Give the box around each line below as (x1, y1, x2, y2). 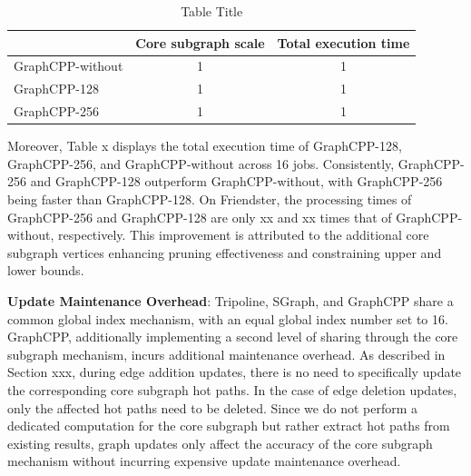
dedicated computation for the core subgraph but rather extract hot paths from (7, 416, 450, 435)
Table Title (181, 2, 243, 20)
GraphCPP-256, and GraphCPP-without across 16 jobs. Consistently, (7, 154, 395, 173)
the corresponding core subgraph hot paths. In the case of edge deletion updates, (7, 380, 457, 399)
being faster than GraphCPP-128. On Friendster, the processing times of (7, 190, 412, 208)
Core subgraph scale (135, 33, 265, 52)
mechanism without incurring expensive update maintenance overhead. (7, 451, 401, 471)
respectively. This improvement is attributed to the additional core (58, 225, 429, 244)
